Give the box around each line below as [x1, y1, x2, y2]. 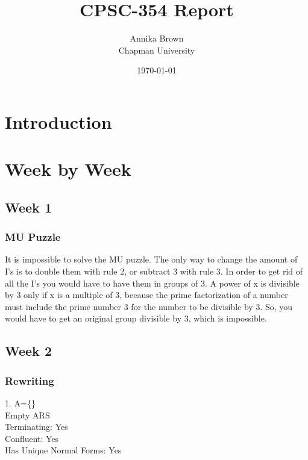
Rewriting [5, 373, 54, 388]
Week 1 [5, 197, 52, 216]
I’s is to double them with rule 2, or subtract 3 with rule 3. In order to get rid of [5, 265, 303, 278]
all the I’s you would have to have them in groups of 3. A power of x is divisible [5, 276, 300, 289]
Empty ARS [5, 408, 50, 421]
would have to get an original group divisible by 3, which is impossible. [5, 312, 267, 325]
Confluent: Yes [5, 432, 59, 444]
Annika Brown [130, 32, 184, 45]
